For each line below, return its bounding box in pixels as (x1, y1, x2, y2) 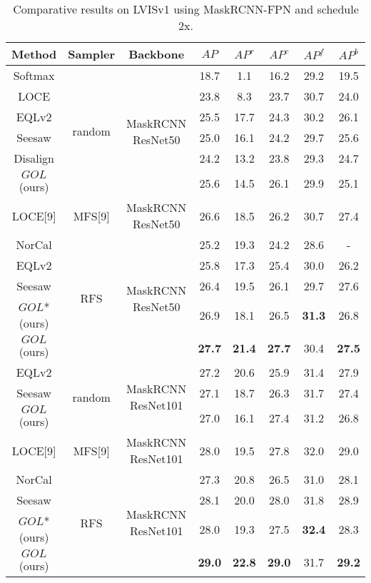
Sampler (68, 46, 116, 62)
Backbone (128, 46, 185, 62)
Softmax (13, 67, 55, 83)
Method (11, 46, 57, 62)
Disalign (14, 150, 54, 166)
